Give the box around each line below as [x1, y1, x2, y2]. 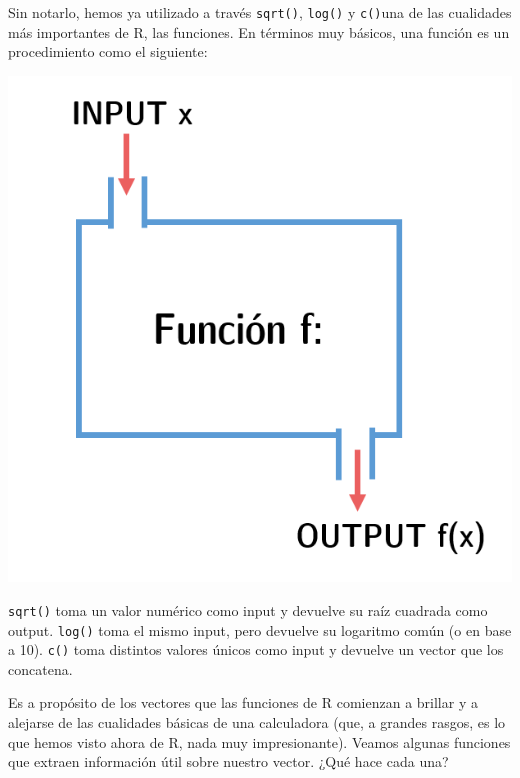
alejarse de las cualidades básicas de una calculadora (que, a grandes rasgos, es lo [8, 712, 506, 733]
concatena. [8, 658, 73, 679]
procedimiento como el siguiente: [8, 41, 208, 62]
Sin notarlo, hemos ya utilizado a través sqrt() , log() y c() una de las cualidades [8, 2, 512, 22]
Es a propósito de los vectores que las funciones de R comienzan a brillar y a [8, 692, 478, 713]
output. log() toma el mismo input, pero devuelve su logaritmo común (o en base [8, 619, 512, 640]
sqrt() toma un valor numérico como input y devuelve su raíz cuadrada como [8, 599, 488, 620]
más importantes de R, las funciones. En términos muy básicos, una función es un [8, 21, 510, 42]
